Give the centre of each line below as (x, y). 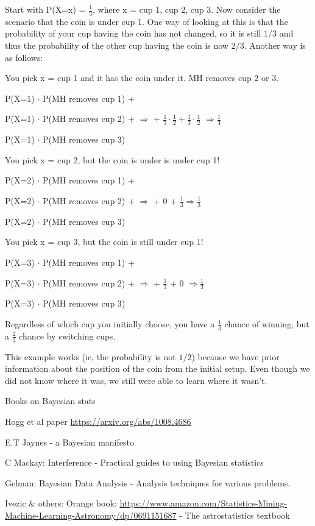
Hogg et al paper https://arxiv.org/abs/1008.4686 (98, 421)
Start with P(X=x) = (45, 9)
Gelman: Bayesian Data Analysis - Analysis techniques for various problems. (148, 482)
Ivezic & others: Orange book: (61, 503)
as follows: (24, 57)
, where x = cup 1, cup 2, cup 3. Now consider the (187, 9)
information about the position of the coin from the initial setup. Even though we (157, 368)
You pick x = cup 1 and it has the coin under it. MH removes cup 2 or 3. (142, 78)
